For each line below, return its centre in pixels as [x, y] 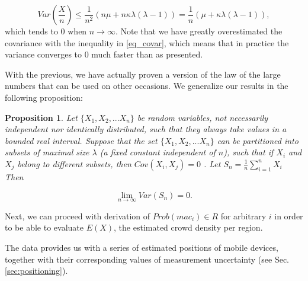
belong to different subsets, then [74, 163]
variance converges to [44, 54]
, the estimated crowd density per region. [188, 227]
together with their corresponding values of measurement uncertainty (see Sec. [147, 259]
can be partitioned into [258, 140]
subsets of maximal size [47, 152]
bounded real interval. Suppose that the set [81, 140]
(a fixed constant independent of [158, 152]
